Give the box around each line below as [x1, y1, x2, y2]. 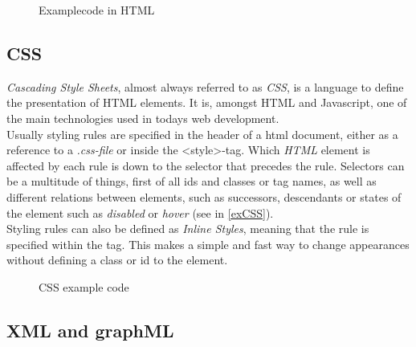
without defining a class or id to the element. [6, 251, 228, 268]
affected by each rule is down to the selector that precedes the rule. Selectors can [6, 157, 405, 173]
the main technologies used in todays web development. [6, 109, 279, 126]
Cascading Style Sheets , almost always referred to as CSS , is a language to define [6, 78, 404, 95]
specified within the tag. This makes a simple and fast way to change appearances [6, 235, 410, 252]
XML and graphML [6, 317, 174, 342]
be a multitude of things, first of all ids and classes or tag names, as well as [6, 173, 377, 190]
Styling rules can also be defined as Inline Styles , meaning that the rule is [6, 220, 369, 237]
